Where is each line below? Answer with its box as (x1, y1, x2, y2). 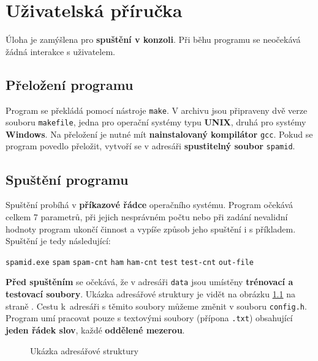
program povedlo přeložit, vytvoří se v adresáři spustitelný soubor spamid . (6, 140, 295, 152)
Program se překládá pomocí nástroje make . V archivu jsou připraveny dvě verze (6, 103, 308, 116)
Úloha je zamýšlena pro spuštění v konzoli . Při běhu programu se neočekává (6, 33, 301, 46)
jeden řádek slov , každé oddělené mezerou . (6, 323, 185, 336)
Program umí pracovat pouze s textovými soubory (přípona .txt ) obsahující (6, 311, 293, 324)
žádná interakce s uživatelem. (6, 45, 115, 58)
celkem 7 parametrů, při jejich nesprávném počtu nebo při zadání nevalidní (6, 210, 288, 223)
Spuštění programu (6, 169, 129, 188)
